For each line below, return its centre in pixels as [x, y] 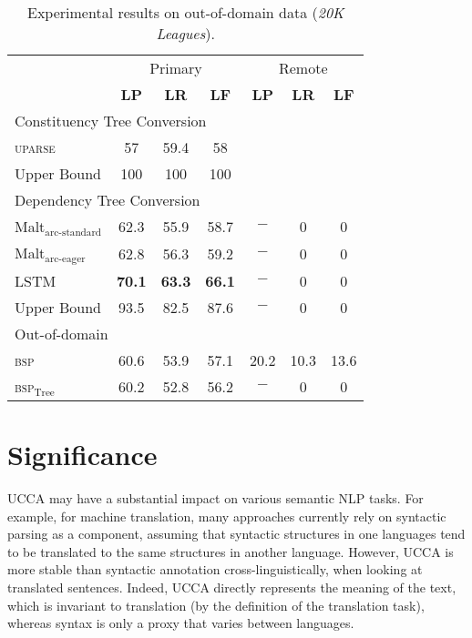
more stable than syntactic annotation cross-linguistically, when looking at [215, 569]
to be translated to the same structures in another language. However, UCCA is [231, 551]
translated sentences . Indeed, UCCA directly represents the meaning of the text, [232, 587]
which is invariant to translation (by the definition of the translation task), [216, 605]
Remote [303, 68]
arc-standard [73, 232]
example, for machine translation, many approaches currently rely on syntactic [227, 516]
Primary [176, 68]
